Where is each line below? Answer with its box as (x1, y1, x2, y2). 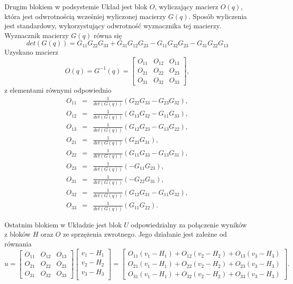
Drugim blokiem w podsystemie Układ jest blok (4, 1, 147, 11)
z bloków (4, 229, 31, 239)
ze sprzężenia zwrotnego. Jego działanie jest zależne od (63, 229, 227, 239)
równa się (93, 30, 122, 40)
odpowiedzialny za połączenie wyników (131, 219, 247, 229)
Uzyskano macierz (4, 47, 59, 57)
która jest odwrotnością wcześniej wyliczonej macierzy (4, 11, 166, 21)
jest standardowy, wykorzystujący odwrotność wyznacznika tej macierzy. (4, 20, 221, 31)
